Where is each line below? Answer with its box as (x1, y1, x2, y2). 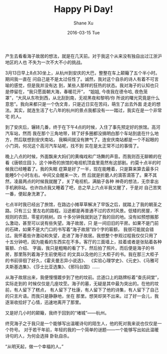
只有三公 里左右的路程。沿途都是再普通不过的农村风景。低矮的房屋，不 (13, 207, 159, 213)
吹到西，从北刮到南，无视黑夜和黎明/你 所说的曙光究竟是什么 (35, 95, 160, 101)
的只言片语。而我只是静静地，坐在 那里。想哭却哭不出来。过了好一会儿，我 (5, 293, 159, 299)
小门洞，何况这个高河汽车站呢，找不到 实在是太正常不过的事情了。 (5, 143, 142, 149)
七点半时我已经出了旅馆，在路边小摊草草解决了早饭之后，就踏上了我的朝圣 (5, 201, 158, 207)
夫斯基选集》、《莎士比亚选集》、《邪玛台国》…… (5, 263, 100, 270)
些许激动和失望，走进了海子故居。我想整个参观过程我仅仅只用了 (26, 232, 158, 238)
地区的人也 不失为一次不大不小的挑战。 (5, 59, 85, 65)
